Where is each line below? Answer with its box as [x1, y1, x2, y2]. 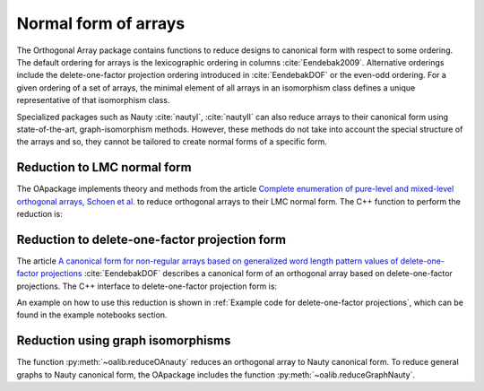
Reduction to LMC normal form [16, 160, 192, 175]
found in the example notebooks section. [16, 309, 168, 320]
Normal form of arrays [16, 13, 186, 33]
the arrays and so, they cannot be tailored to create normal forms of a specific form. [16, 136, 327, 147]
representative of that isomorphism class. [16, 95, 170, 106]
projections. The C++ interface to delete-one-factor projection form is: [16, 281, 278, 291]
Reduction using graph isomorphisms [16, 333, 231, 349]
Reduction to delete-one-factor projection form [16, 231, 287, 247]
